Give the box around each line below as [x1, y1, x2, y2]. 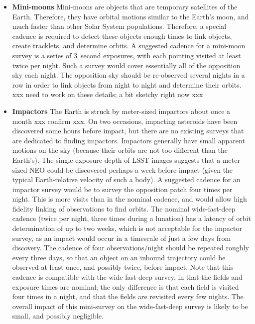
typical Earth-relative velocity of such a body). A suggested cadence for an [12, 174, 241, 185]
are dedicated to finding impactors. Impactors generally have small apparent [12, 135, 245, 145]
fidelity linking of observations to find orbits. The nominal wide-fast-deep [12, 203, 236, 214]
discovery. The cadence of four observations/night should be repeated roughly [12, 242, 249, 253]
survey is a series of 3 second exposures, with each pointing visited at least [12, 50, 241, 60]
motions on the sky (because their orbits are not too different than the [12, 145, 228, 155]
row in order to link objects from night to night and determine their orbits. [12, 79, 242, 90]
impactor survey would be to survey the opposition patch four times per [12, 184, 233, 194]
